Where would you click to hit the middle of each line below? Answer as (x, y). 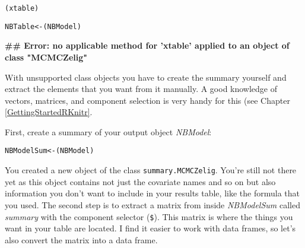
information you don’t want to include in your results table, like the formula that (152, 193)
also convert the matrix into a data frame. (81, 239)
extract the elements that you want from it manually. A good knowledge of (141, 89)
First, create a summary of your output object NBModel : (108, 131)
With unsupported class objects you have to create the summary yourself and (146, 77)
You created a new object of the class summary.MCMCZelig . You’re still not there (151, 170)
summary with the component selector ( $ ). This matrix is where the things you (149, 216)
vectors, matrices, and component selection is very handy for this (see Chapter (147, 100)
